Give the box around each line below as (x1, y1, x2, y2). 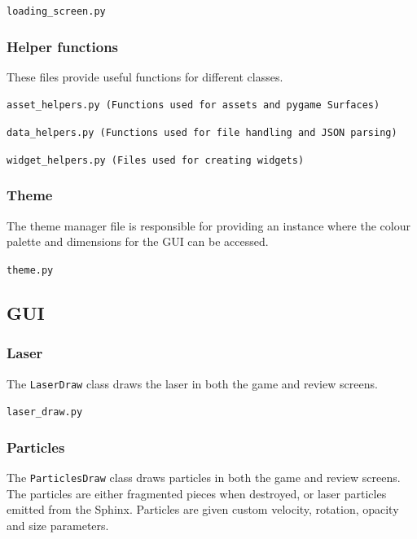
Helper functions (7, 36, 119, 56)
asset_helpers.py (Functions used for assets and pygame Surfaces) (7, 99, 380, 112)
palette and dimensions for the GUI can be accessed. (7, 233, 269, 250)
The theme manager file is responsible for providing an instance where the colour (7, 217, 410, 234)
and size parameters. (7, 516, 109, 533)
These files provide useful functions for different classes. (7, 68, 283, 85)
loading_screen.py (7, 6, 106, 17)
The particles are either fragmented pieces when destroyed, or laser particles (7, 484, 387, 502)
